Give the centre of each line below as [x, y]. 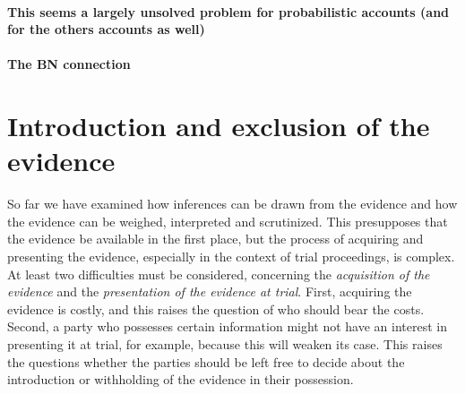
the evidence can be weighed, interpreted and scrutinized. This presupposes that [228, 221]
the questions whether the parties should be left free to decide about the [206, 361]
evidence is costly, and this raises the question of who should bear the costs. [216, 308]
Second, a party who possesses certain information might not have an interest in [227, 326]
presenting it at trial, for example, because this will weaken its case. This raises [225, 344]
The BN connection [69, 64]
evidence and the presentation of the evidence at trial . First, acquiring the [210, 291]
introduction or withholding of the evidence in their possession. [181, 379]
